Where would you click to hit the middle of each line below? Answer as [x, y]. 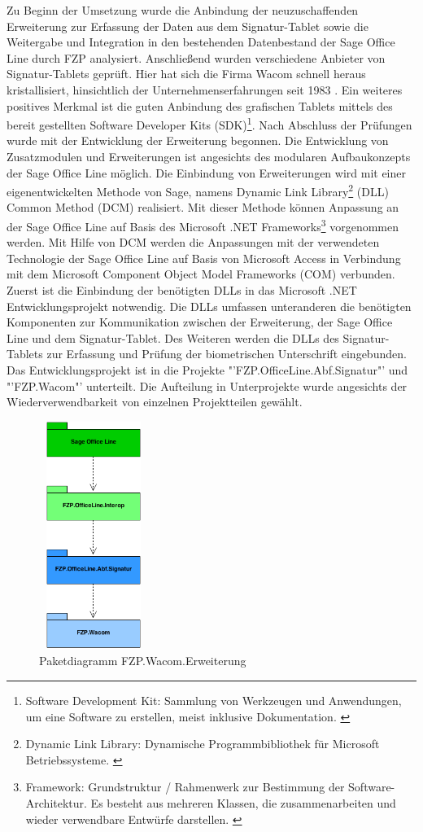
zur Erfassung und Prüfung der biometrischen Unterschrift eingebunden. [227, 354]
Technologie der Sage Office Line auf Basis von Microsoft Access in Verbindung [204, 258]
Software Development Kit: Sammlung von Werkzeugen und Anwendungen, [214, 700]
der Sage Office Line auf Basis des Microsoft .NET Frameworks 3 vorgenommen [203, 225]
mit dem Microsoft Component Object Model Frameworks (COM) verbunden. [201, 274]
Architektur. [56, 802]
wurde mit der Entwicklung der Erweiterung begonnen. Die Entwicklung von [198, 140]
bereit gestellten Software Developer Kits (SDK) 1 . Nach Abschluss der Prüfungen [209, 123]
